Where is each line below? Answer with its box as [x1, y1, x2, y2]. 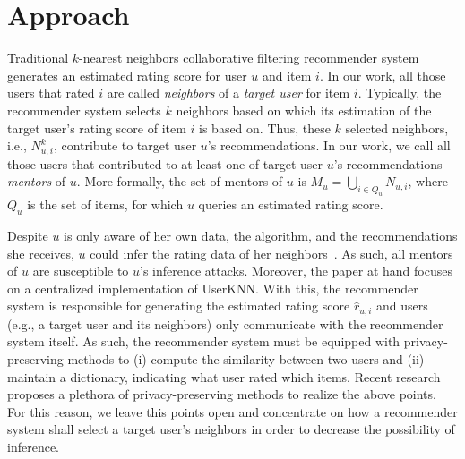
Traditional [7, 48, 69, 67]
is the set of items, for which [27, 195, 184, 214]
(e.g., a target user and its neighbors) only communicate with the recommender [7, 314, 443, 333]
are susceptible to [32, 261, 129, 280]
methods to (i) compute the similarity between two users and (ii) [67, 349, 425, 368]
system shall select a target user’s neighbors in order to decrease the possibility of [7, 420, 455, 438]
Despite [7, 225, 48, 244]
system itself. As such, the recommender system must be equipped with [7, 332, 400, 351]
